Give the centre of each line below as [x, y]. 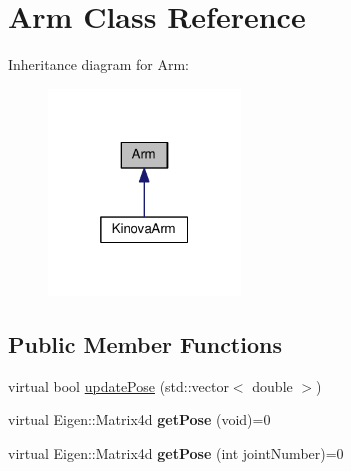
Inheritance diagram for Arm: [99, 64]
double [272, 385]
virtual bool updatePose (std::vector [118, 385]
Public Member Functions [145, 344]
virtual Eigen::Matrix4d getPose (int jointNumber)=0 [176, 453]
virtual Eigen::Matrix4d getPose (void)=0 [139, 419]
